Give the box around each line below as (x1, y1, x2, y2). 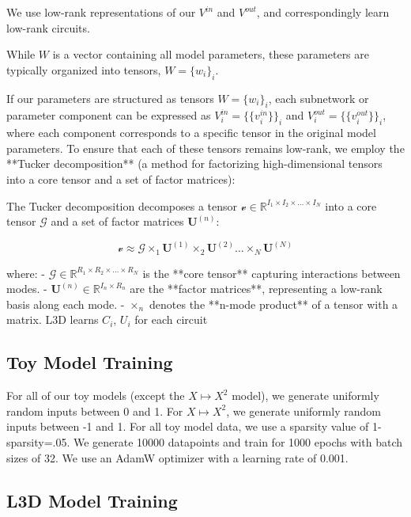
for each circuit (134, 311, 208, 328)
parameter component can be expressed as (6, 107, 211, 124)
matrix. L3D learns (6, 311, 99, 328)
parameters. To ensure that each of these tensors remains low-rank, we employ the (6, 139, 405, 156)
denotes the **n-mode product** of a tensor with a (149, 295, 398, 312)
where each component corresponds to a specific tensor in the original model (6, 124, 376, 141)
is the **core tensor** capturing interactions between (142, 264, 401, 281)
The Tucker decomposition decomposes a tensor (6, 197, 238, 214)
